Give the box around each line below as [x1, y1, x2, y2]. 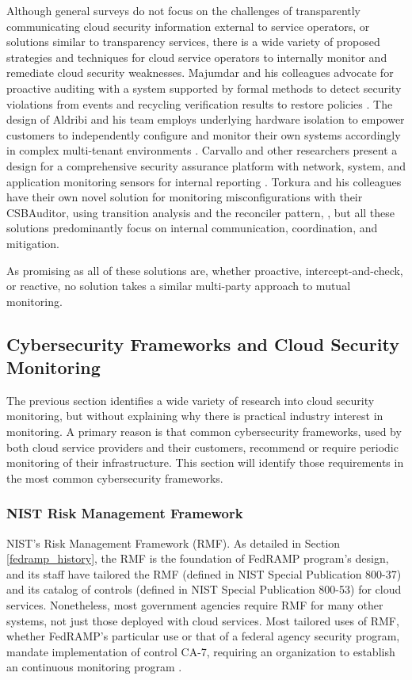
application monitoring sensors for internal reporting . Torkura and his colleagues [6, 173, 402, 189]
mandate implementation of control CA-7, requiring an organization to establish [6, 643, 395, 659]
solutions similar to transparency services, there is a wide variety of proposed [6, 33, 380, 50]
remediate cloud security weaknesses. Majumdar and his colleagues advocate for [6, 64, 394, 81]
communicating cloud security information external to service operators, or [6, 17, 370, 34]
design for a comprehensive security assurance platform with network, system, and [6, 157, 406, 174]
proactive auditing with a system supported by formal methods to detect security [6, 79, 402, 96]
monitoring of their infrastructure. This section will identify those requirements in [6, 454, 404, 471]
